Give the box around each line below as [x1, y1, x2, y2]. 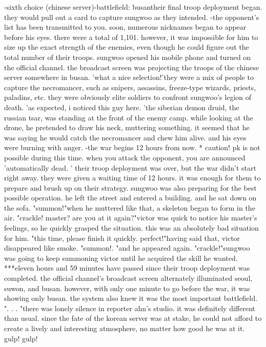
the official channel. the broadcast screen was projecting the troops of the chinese [4, 62, 259, 72]
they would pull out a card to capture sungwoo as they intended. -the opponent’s [4, 11, 259, 22]
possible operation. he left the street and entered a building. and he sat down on [4, 192, 257, 203]
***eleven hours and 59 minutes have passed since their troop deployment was [4, 262, 250, 273]
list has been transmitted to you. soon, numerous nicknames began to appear [4, 22, 247, 32]
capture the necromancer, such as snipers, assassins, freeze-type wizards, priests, [4, 81, 256, 92]
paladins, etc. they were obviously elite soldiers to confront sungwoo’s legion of [4, 92, 252, 103]
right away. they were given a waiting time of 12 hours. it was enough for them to [4, 172, 261, 183]
